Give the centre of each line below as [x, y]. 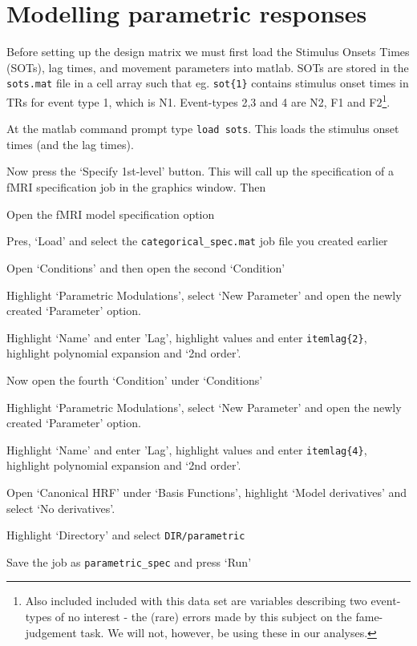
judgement [51, 632]
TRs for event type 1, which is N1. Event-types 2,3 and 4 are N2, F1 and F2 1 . [198, 100]
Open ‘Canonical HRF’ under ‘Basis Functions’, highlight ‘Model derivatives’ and [207, 492]
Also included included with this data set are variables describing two [196, 601]
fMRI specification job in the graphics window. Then [136, 187]
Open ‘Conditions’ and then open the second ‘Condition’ [146, 267]
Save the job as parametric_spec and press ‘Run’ [129, 561]
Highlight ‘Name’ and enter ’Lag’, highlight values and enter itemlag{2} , [187, 337]
